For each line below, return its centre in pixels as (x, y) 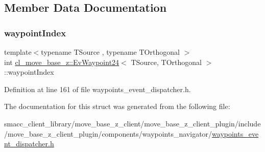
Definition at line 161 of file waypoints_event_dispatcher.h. (98, 89)
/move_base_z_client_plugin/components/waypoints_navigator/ (108, 133)
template (18, 52)
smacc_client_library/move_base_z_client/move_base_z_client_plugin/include (132, 123)
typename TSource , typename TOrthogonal (110, 52)
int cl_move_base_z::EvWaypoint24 (62, 62)
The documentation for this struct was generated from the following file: (117, 106)
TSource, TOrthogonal (166, 62)
